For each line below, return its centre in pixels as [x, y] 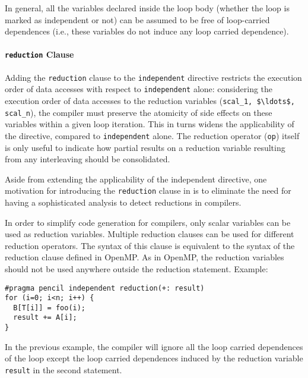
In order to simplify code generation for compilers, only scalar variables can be [148, 222]
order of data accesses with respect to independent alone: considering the [139, 89]
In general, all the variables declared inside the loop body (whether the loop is [147, 8]
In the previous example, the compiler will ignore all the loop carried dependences [154, 346]
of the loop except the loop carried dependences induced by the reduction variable [154, 358]
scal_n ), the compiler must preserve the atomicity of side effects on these [139, 112]
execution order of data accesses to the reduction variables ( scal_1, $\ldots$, [150, 100]
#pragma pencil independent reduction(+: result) [105, 288]
